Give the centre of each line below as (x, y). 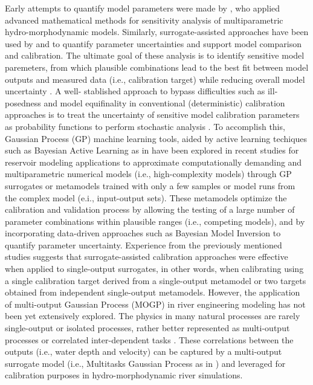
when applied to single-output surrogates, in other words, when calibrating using (154, 269)
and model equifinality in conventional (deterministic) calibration (164, 102)
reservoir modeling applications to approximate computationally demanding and (153, 162)
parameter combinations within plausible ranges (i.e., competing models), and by (155, 221)
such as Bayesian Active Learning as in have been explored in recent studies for (152, 150)
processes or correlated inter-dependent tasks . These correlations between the (149, 339)
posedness (23, 102)
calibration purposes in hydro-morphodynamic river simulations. (124, 375)
